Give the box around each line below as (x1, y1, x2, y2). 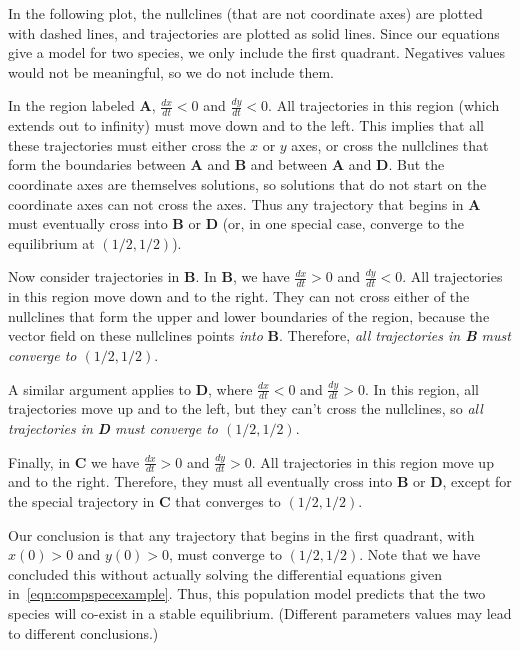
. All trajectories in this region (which (268, 95, 500, 116)
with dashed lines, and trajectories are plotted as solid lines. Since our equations (8, 22, 500, 43)
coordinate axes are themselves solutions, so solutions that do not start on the (8, 173, 487, 194)
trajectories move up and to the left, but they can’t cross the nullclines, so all (8, 398, 483, 419)
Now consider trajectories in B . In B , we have (8, 266, 290, 287)
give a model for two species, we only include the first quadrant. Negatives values (8, 42, 506, 63)
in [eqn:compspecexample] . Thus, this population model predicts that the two (8, 583, 486, 604)
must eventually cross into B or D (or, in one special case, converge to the (8, 213, 464, 234)
